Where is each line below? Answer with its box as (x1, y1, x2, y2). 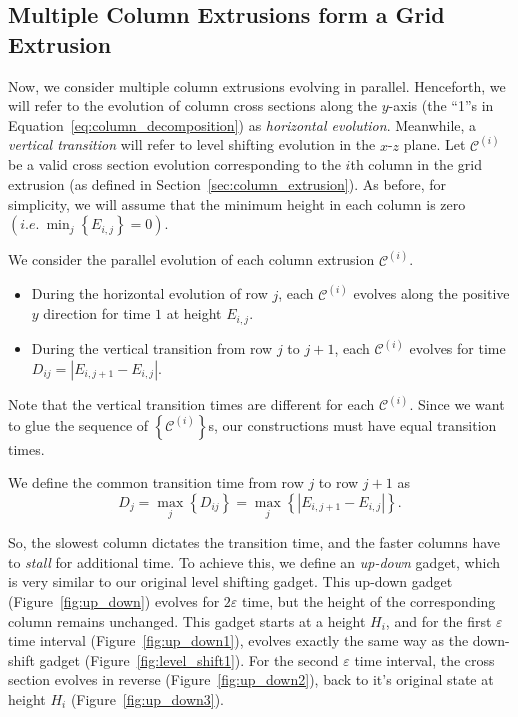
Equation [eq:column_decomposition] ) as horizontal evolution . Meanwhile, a (8, 114, 477, 135)
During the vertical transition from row (31, 338, 273, 359)
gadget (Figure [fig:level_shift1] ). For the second (39, 649, 339, 670)
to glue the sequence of (8, 414, 149, 435)
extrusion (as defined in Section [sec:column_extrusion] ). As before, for (8, 174, 447, 194)
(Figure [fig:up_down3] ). (70, 688, 225, 709)
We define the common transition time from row (8, 472, 304, 493)
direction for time (43, 303, 151, 324)
